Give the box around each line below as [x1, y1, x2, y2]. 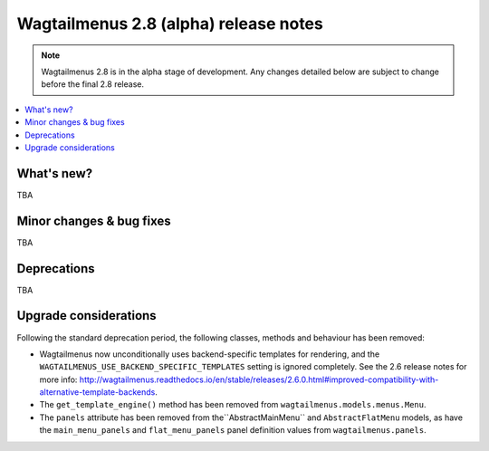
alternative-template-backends [39, 387, 156, 398]
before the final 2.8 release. [41, 79, 145, 90]
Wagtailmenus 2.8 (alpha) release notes [16, 14, 323, 34]
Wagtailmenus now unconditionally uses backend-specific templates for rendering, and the [39, 349, 380, 360]
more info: [39, 374, 78, 385]
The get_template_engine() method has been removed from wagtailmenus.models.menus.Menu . [39, 399, 427, 410]
